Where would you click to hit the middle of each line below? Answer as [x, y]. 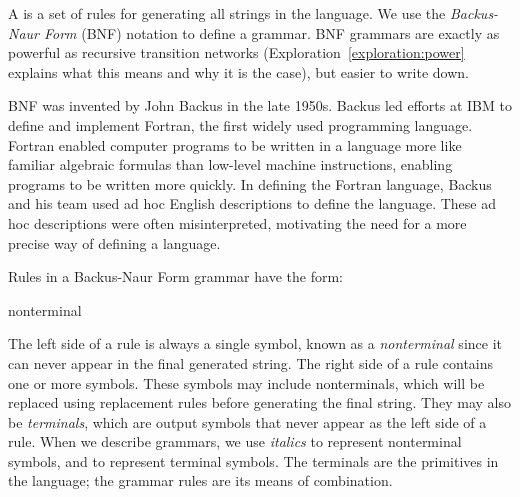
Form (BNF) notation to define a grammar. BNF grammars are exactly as [271, 32]
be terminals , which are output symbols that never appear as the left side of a [247, 421]
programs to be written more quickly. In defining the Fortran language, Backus [250, 183]
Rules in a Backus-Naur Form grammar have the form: [175, 276]
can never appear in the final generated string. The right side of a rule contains [251, 362]
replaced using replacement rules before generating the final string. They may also [259, 402]
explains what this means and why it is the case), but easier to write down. [238, 71]
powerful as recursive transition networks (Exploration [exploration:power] [236, 52]
